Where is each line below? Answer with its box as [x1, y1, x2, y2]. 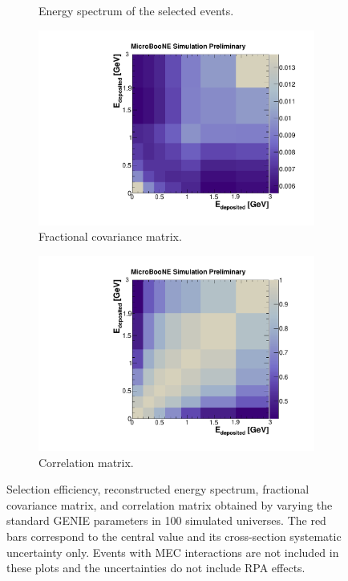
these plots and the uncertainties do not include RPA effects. [6, 559, 306, 576]
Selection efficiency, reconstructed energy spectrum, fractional [6, 481, 310, 498]
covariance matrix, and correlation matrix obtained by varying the [6, 496, 333, 513]
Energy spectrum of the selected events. [38, 2, 234, 18]
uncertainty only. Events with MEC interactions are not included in [6, 543, 339, 560]
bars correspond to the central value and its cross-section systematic [6, 527, 342, 544]
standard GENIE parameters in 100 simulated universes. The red [6, 512, 326, 529]
